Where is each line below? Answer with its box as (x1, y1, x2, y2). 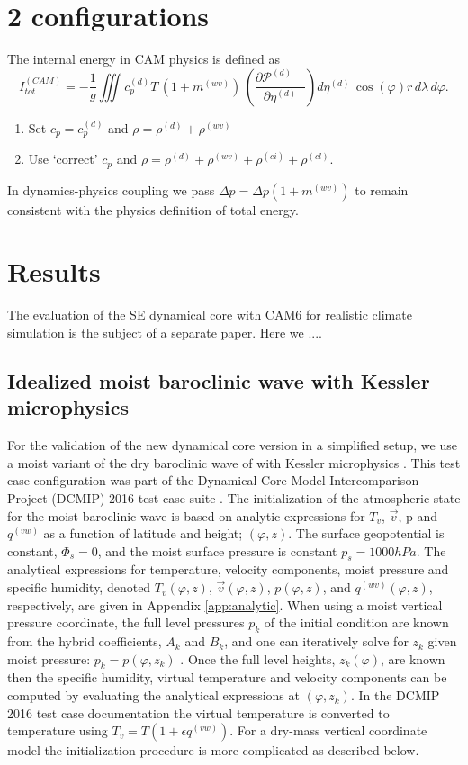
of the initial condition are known (264, 613, 449, 632)
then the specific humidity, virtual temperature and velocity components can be (7, 668, 447, 687)
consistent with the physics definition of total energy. (7, 200, 299, 219)
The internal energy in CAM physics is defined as (7, 49, 280, 68)
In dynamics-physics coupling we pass (7, 180, 215, 199)
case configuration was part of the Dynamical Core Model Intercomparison (7, 471, 419, 490)
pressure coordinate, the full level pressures (7, 613, 245, 632)
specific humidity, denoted (7, 578, 151, 597)
